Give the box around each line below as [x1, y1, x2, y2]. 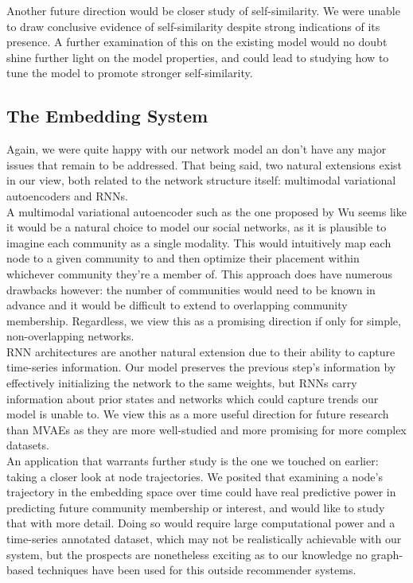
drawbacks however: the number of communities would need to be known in [6, 281, 376, 297]
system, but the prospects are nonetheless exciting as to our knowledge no [6, 546, 368, 562]
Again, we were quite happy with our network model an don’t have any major [6, 141, 387, 157]
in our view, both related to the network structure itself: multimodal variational [6, 172, 396, 189]
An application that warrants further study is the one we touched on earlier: [6, 453, 379, 469]
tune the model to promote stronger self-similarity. [6, 64, 253, 81]
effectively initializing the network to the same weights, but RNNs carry [6, 375, 357, 391]
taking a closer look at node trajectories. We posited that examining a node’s [6, 468, 383, 484]
